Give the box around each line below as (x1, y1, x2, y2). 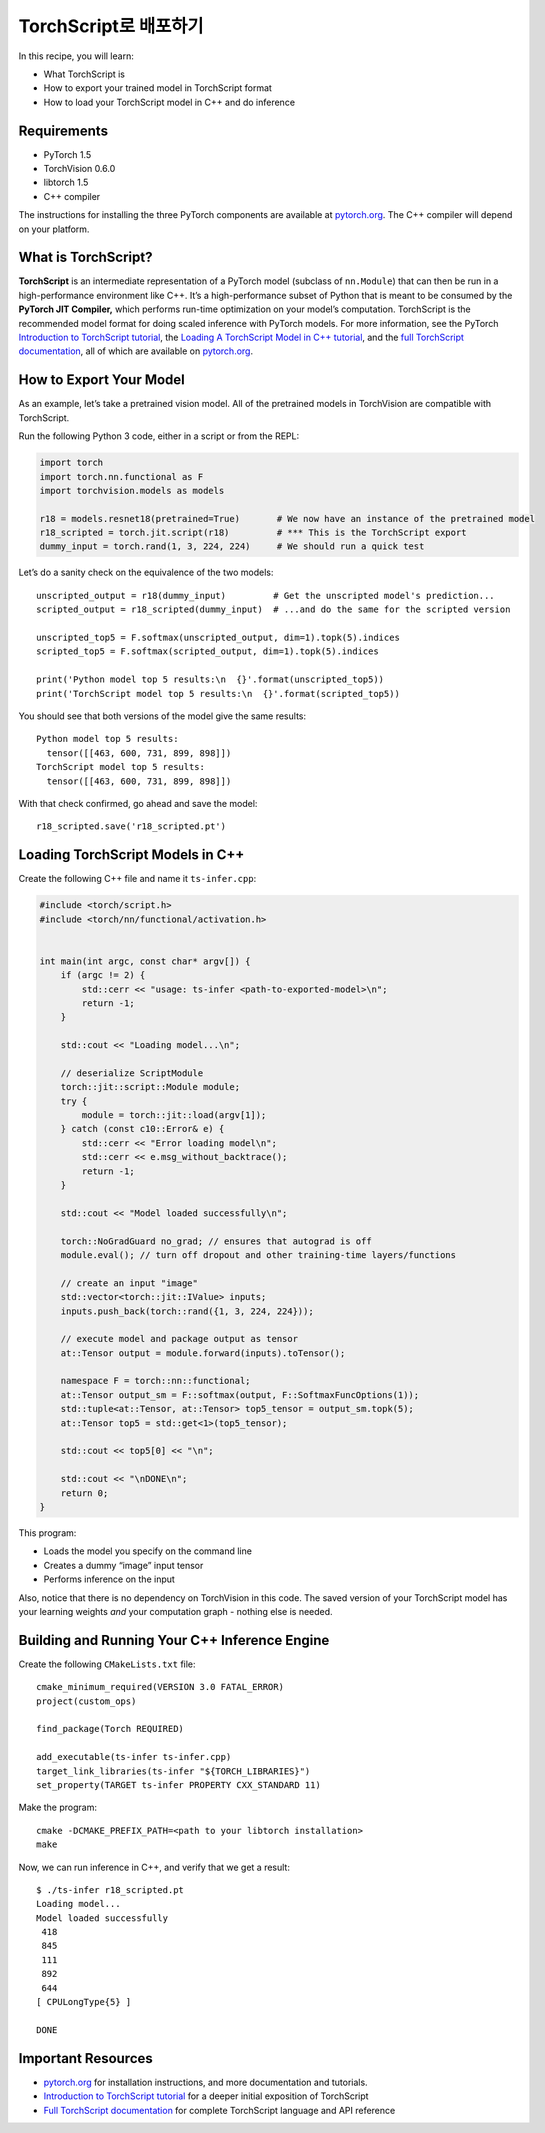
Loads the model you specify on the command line (43, 1545, 252, 1557)
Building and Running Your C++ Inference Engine (18, 1631, 330, 1649)
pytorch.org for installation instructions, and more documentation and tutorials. (43, 2076, 369, 2088)
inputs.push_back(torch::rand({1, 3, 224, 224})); (60, 1305, 314, 1317)
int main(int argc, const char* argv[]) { (39, 955, 251, 967)
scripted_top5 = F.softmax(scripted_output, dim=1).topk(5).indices (36, 646, 379, 657)
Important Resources (18, 2050, 154, 2067)
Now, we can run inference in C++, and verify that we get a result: (18, 1861, 290, 1873)
